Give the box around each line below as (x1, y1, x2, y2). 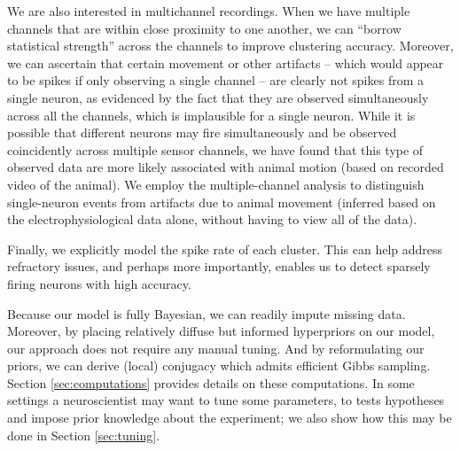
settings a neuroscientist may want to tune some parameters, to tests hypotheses (7, 391, 445, 409)
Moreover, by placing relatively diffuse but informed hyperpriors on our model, (7, 322, 435, 340)
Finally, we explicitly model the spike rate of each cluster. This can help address (7, 239, 443, 258)
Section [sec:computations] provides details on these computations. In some (7, 373, 415, 392)
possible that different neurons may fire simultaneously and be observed (7, 123, 397, 142)
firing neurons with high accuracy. (7, 274, 191, 292)
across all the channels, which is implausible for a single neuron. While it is (7, 105, 416, 124)
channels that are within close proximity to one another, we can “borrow (7, 19, 402, 37)
